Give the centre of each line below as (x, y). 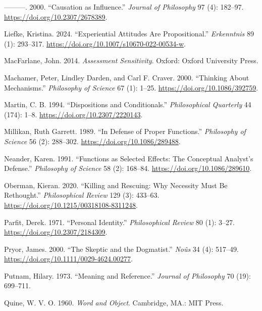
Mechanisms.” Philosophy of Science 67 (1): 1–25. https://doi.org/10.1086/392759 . (131, 87)
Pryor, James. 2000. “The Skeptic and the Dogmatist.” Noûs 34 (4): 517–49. (121, 249)
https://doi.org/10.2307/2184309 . (56, 232)
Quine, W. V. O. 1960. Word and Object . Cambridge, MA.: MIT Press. (114, 303)
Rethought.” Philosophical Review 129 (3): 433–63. (82, 195)
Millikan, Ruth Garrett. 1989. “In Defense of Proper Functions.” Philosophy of (125, 131)
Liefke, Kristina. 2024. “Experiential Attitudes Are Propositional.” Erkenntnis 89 (129, 34)
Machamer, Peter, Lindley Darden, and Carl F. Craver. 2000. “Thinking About (127, 77)
